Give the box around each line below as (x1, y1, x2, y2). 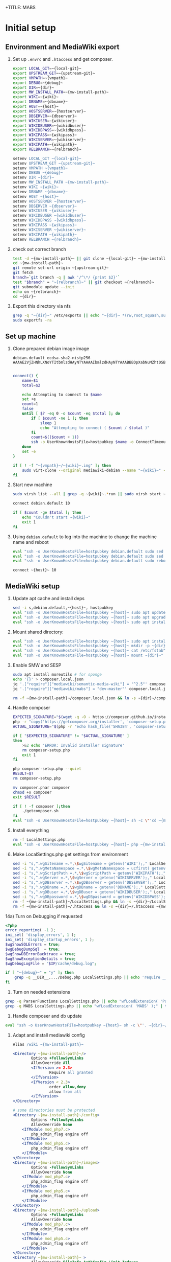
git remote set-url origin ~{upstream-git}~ (12, 265, 109, 270)
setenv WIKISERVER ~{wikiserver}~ (12, 227, 86, 232)
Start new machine (12, 481, 52, 488)
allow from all (49, 1089, 81, 1094)
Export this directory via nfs (12, 303, 71, 309)
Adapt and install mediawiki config (12, 1032, 85, 1038)
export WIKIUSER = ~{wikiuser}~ (12, 118, 77, 123)
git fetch (12, 270, 34, 276)
